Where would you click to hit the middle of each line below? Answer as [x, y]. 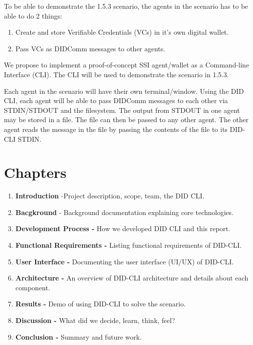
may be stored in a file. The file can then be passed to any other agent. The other [126, 119]
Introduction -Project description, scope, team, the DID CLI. [110, 196]
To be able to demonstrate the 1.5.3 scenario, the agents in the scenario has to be [126, 6]
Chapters [35, 172]
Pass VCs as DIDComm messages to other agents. [90, 48]
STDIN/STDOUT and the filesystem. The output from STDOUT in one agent [122, 110]
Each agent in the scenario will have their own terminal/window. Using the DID [124, 91]
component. [33, 287]
